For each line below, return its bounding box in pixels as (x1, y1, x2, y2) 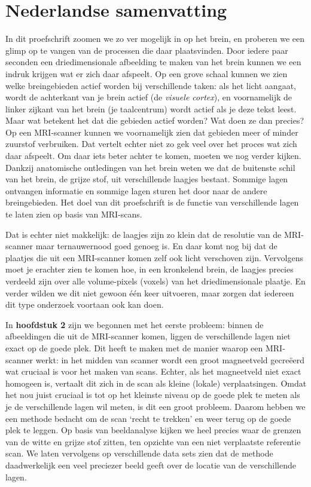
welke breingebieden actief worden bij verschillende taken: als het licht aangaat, (5, 79, 296, 91)
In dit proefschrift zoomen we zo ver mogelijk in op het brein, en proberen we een (5, 32, 305, 45)
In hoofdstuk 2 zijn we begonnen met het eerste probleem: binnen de (5, 318, 264, 330)
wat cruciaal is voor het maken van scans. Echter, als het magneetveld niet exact (5, 365, 301, 378)
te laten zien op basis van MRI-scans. (5, 208, 142, 220)
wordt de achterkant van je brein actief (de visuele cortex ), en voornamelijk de (5, 91, 292, 103)
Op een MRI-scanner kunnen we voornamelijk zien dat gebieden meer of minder (5, 125, 298, 138)
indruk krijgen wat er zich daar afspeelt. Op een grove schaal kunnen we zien (5, 67, 288, 79)
